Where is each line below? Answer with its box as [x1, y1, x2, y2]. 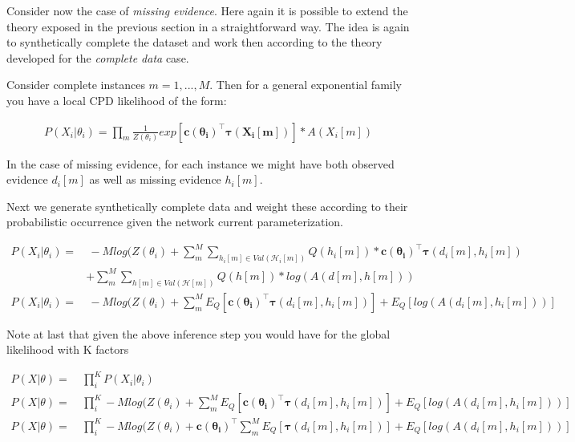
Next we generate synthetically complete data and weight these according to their [6, 197, 408, 214]
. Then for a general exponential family [209, 76, 402, 93]
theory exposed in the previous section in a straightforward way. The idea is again [6, 18, 410, 34]
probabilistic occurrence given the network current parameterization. [6, 213, 344, 230]
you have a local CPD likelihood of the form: [6, 91, 227, 108]
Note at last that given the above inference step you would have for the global [6, 325, 391, 342]
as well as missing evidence [89, 171, 221, 188]
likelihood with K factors [6, 341, 129, 358]
